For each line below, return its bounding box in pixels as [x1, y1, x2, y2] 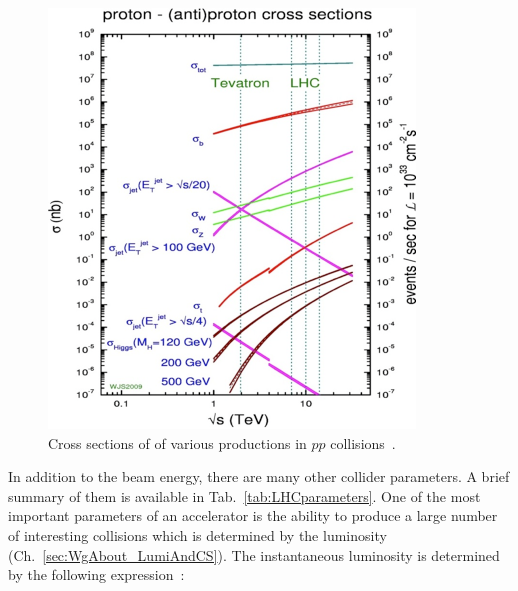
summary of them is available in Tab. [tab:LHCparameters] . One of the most [8, 485, 481, 506]
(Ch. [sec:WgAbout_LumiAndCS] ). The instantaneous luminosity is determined [8, 544, 500, 565]
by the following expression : [8, 564, 185, 585]
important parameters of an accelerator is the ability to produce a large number [8, 505, 498, 526]
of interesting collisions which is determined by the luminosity [8, 524, 387, 545]
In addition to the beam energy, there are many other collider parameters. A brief [8, 466, 510, 487]
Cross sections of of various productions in [48, 432, 307, 453]
